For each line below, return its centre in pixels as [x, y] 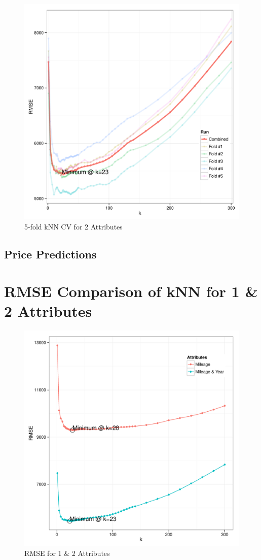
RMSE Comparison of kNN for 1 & [131, 291]
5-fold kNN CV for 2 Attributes [73, 226]
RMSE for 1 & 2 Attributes [67, 553]
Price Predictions [50, 254]
